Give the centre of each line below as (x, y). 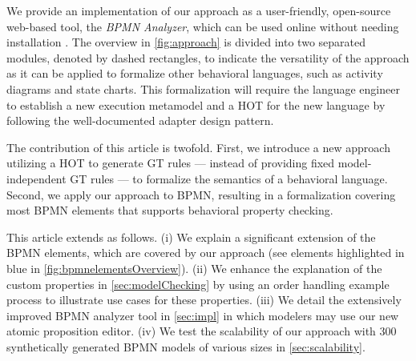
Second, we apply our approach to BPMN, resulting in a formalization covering (201, 194)
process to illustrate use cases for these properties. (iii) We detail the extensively (204, 300)
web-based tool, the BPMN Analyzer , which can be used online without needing (203, 26)
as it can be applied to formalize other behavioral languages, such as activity (195, 73)
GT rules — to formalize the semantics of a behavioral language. (229, 178)
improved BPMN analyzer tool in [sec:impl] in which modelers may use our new (203, 315)
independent (36, 178)
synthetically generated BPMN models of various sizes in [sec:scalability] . (186, 346)
